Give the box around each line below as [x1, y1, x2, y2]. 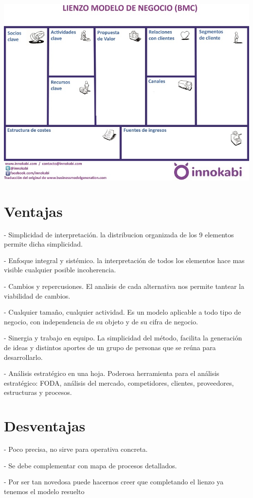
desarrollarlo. [4, 352, 43, 362]
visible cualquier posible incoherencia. [4, 265, 116, 275]
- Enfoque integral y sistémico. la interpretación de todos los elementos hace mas [4, 255, 245, 265]
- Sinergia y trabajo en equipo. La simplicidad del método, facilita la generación [4, 333, 242, 343]
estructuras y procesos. [4, 387, 72, 397]
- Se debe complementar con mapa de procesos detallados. [4, 460, 177, 470]
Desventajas [4, 416, 86, 436]
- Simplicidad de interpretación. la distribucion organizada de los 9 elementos [4, 229, 234, 239]
